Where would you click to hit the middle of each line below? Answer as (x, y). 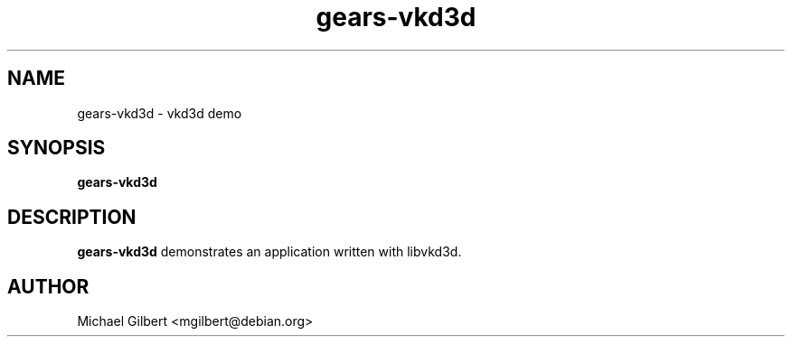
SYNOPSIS (57, 148)
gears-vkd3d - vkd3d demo (160, 113)
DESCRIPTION (72, 217)
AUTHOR (48, 286)
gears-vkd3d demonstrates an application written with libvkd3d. (269, 252)
